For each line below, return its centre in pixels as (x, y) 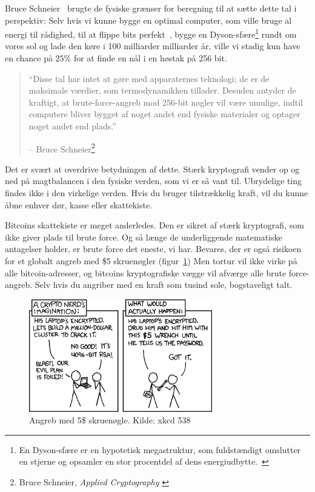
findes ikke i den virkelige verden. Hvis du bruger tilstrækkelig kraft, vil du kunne (157, 193)
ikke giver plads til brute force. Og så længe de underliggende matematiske (144, 237)
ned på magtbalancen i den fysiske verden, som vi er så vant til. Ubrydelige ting (154, 181)
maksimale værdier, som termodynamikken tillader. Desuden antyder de (162, 90)
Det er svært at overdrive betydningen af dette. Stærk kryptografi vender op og (152, 169)
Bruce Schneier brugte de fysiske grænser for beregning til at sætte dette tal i (151, 8)
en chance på (29, 58)
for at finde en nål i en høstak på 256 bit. (150, 58)
